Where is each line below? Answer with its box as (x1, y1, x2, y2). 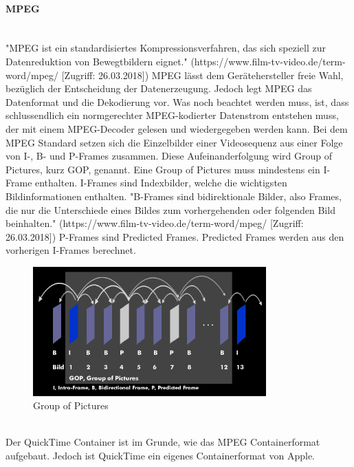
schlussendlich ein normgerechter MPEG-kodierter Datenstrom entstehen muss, (5, 108, 339, 122)
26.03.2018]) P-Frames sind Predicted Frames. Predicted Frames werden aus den (5, 229, 344, 243)
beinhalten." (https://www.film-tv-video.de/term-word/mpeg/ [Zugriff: (5, 216, 304, 230)
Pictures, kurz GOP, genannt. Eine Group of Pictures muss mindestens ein (5, 162, 320, 176)
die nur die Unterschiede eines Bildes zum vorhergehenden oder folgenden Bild (5, 202, 335, 217)
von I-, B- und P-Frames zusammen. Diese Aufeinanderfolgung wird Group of (5, 149, 332, 163)
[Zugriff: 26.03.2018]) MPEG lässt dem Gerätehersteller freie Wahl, (61, 67, 344, 82)
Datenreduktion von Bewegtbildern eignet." (5, 54, 188, 68)
